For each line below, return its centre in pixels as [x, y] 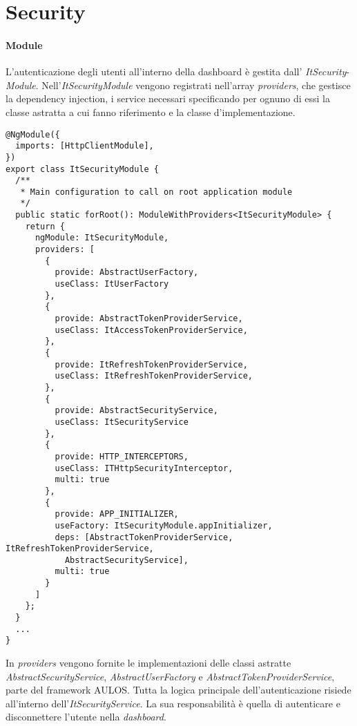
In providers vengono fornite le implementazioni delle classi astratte [148, 663]
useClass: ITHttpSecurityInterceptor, [144, 468]
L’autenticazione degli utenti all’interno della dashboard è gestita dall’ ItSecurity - [178, 71]
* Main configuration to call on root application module [156, 192]
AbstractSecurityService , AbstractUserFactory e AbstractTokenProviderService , [170, 676]
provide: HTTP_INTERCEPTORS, [122, 456]
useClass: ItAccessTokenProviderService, [151, 330]
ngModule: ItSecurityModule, [102, 238]
